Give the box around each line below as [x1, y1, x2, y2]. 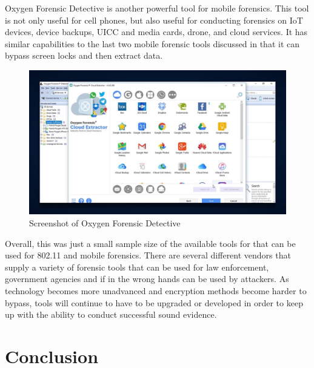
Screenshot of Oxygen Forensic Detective [29, 217, 181, 229]
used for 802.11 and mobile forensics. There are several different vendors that [5, 249, 291, 261]
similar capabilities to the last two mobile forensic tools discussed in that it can [5, 37, 299, 50]
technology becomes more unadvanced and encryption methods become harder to [5, 284, 307, 297]
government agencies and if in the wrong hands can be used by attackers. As [5, 272, 289, 285]
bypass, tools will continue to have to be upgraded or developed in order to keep [5, 296, 303, 309]
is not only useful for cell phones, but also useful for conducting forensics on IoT [5, 13, 303, 26]
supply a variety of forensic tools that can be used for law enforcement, [5, 260, 269, 273]
